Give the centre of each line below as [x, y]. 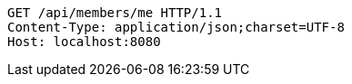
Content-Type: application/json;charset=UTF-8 [176, 27]
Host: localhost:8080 [84, 42]
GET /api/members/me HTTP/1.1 [115, 13]
